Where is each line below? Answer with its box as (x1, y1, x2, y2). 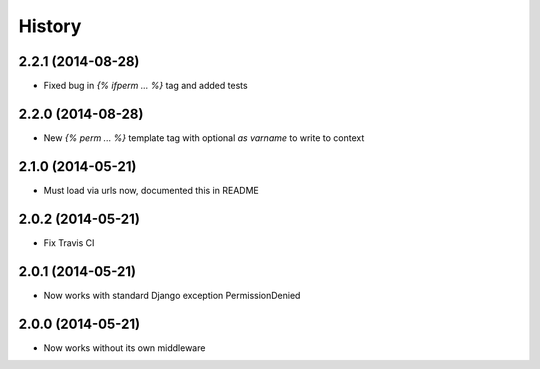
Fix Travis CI (43, 236, 95, 249)
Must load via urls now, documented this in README (43, 184, 259, 196)
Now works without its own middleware (43, 341, 206, 354)
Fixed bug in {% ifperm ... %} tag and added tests (43, 80, 249, 92)
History (18, 15, 82, 37)
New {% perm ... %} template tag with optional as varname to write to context (43, 131, 365, 144)
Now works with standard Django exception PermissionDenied (43, 289, 301, 301)
